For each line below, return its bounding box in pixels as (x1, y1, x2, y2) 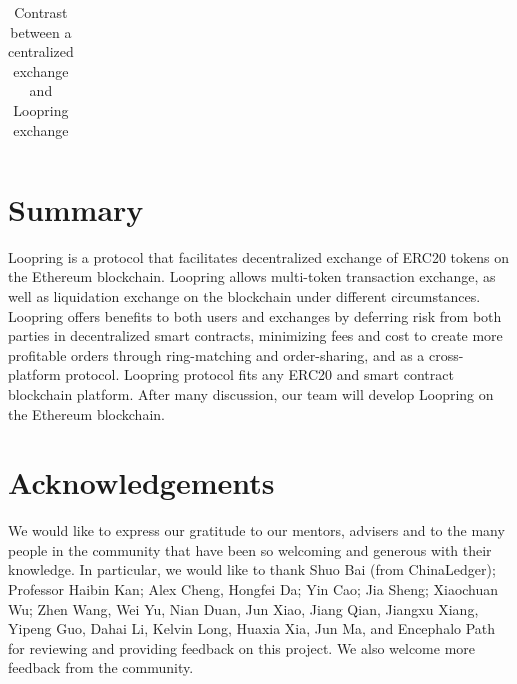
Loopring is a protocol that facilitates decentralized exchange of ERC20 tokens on (8, 246, 510, 267)
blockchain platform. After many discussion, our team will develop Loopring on (8, 383, 494, 404)
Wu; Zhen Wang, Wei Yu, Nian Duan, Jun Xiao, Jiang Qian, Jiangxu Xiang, (8, 598, 479, 619)
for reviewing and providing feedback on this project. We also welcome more (8, 637, 476, 658)
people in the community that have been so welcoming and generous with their (8, 539, 492, 560)
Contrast (14, 2, 68, 22)
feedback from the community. (8, 657, 194, 678)
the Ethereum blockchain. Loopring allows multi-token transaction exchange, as (8, 266, 496, 287)
